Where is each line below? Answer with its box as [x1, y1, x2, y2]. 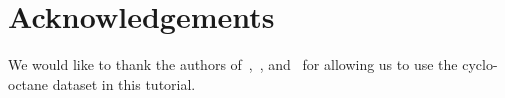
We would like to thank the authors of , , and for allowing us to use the [8, 54, 458, 75]
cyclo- [462, 54, 498, 75]
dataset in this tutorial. [52, 73, 196, 94]
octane [8, 73, 49, 94]
